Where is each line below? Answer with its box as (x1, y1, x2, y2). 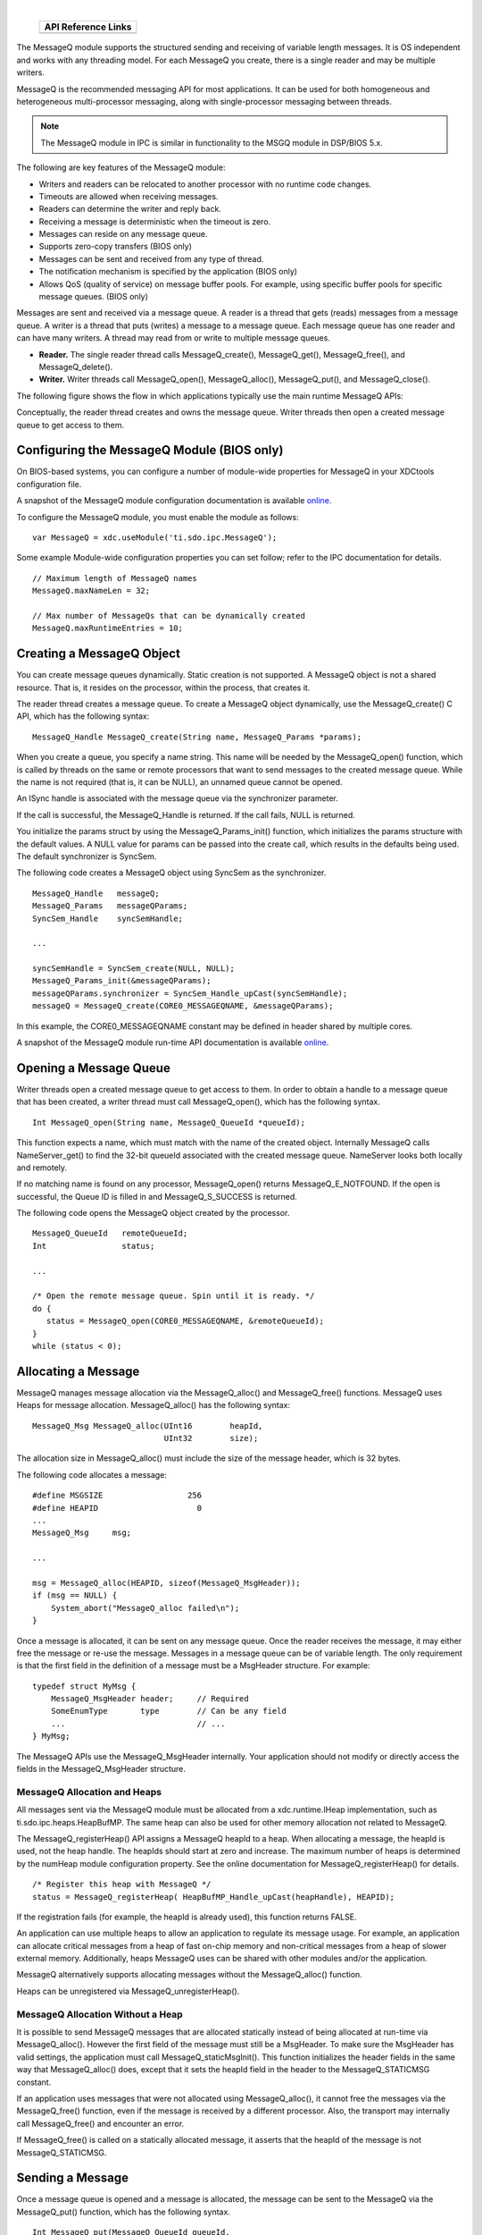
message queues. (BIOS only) (38, 291, 149, 302)
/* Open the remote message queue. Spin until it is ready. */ (32, 1291, 315, 1301)
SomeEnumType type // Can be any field (50, 1706, 287, 1716)
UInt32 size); (163, 1433, 259, 1444)
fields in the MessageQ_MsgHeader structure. (16, 1764, 187, 1775)
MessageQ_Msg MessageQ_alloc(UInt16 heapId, (32, 1421, 263, 1430)
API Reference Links (44, 21, 132, 33)
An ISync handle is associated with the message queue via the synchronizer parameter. (16, 793, 338, 804)
